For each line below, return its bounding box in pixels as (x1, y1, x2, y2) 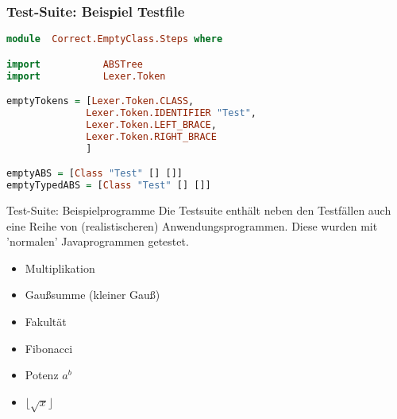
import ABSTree (6, 58, 143, 70)
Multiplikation (25, 259, 95, 276)
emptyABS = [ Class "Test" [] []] (6, 168, 183, 180)
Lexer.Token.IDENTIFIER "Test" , (86, 107, 257, 119)
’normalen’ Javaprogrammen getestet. (6, 233, 189, 250)
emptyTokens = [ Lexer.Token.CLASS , (6, 95, 195, 107)
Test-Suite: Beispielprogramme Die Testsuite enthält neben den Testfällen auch (6, 201, 391, 218)
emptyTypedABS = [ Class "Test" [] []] (6, 180, 211, 192)
